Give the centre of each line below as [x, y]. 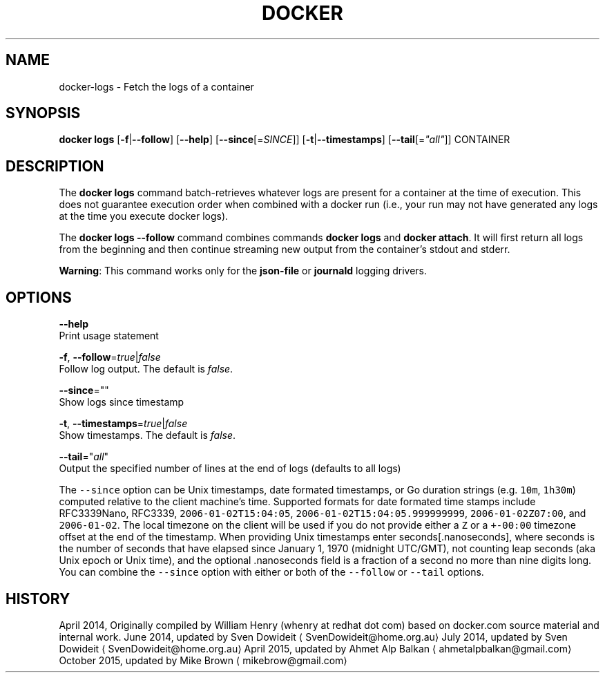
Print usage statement [109, 336]
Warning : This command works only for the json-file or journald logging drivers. [243, 271]
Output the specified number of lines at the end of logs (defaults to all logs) [230, 469]
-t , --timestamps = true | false [123, 424]
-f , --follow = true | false [110, 357]
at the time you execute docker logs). [144, 216]
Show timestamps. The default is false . [147, 435]
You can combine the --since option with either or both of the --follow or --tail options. [271, 572]
